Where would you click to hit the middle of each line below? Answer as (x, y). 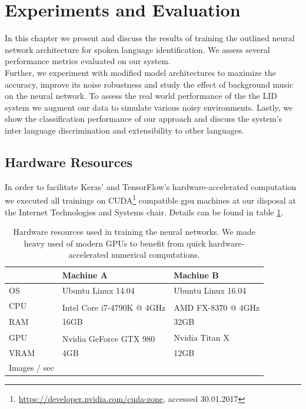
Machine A (85, 275)
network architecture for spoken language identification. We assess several (137, 49)
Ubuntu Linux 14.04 (98, 290)
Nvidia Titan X (202, 337)
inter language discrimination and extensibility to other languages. (124, 130)
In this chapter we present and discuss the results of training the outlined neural (150, 38)
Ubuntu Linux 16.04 (210, 290)
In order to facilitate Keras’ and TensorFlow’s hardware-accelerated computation (151, 186)
